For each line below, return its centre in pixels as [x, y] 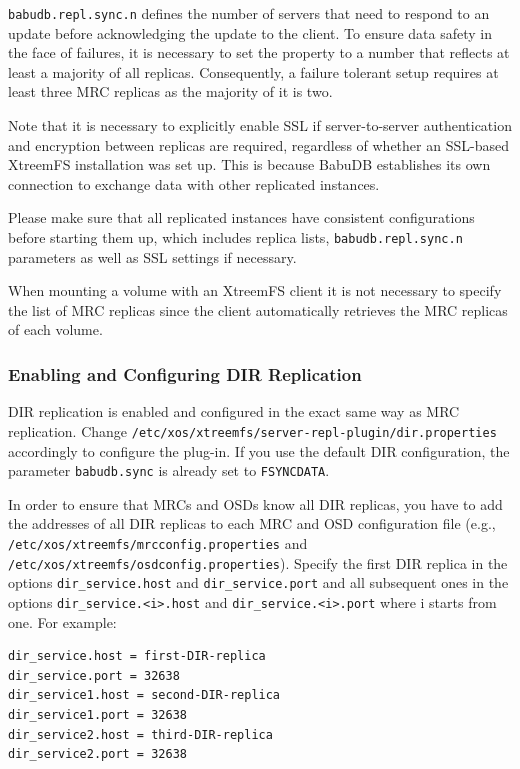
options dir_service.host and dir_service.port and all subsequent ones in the [258, 582]
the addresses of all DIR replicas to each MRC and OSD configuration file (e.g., [252, 523]
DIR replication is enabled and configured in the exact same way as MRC [234, 411]
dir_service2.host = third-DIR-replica [140, 734]
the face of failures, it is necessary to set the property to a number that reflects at [259, 52]
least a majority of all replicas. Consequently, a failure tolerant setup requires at [253, 71]
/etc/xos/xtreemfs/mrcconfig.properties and [158, 542]
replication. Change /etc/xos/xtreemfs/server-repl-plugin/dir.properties [252, 430]
